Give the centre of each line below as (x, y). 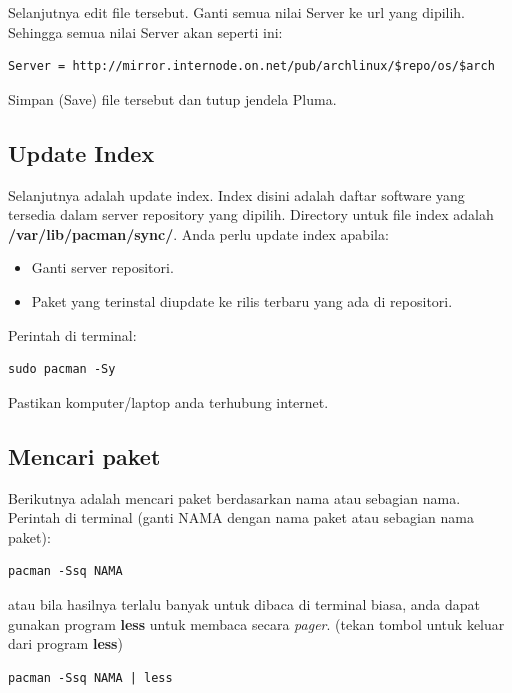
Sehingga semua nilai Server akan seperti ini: (145, 31)
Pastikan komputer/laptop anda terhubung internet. (168, 401)
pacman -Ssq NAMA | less (90, 677)
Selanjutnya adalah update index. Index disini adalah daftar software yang (236, 194)
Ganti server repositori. (102, 267)
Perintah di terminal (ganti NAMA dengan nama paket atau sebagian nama (241, 517)
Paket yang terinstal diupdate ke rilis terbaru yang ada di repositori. (242, 300)
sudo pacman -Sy (62, 369)
